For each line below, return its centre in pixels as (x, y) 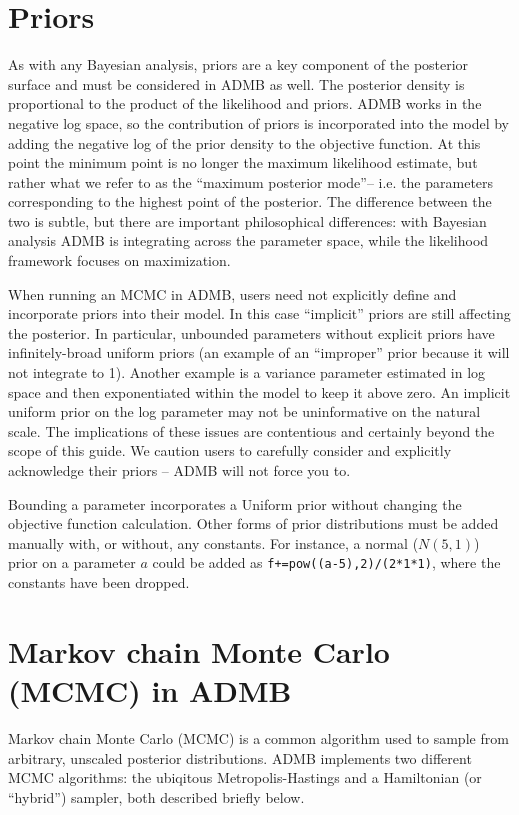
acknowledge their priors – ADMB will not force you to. (179, 470)
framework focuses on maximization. (119, 260)
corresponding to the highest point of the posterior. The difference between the (250, 201)
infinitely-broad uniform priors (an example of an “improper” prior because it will (259, 352)
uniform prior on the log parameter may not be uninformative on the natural (244, 411)
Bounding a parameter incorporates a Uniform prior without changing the (235, 503)
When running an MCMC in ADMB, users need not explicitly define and (232, 293)
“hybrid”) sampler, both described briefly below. (156, 796)
